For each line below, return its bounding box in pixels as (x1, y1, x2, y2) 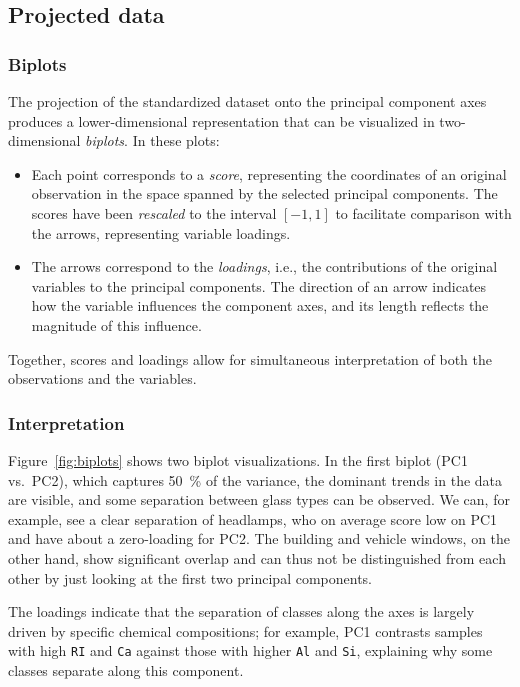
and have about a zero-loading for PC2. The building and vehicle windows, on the (8, 528, 511, 549)
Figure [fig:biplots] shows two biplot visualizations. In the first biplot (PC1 (8, 449, 468, 470)
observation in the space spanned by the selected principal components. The (31, 183, 498, 204)
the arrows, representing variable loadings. (31, 222, 291, 243)
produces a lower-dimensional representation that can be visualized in (8, 110, 435, 131)
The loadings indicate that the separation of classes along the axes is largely (8, 601, 475, 622)
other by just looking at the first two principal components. (8, 567, 372, 588)
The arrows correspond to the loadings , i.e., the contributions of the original (31, 256, 498, 277)
